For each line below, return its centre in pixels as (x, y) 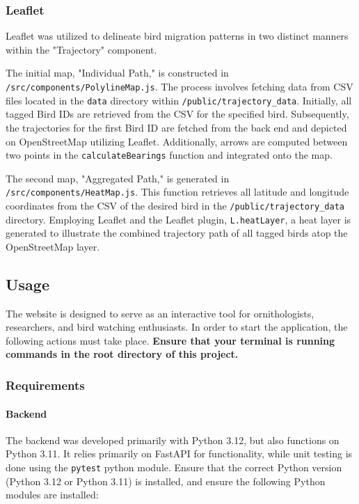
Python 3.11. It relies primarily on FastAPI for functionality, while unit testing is (179, 454)
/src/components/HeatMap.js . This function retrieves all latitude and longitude (177, 192)
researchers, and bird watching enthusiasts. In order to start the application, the (177, 327)
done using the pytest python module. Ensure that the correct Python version (174, 467)
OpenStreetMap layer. (53, 246)
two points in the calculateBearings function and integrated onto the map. (169, 155)
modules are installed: (52, 495)
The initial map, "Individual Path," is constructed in (117, 73)
